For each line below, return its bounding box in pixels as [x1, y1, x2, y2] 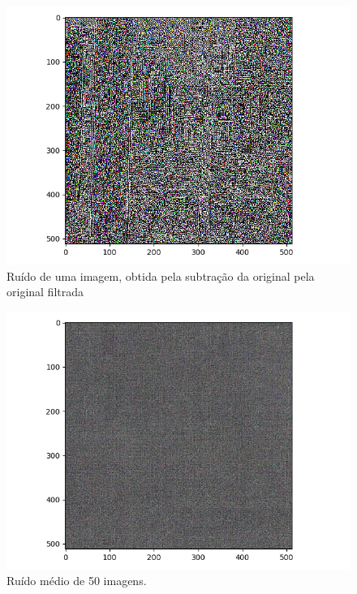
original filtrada [6, 283, 84, 300]
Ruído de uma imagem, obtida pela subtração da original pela [6, 267, 315, 284]
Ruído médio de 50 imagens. [6, 572, 147, 589]
